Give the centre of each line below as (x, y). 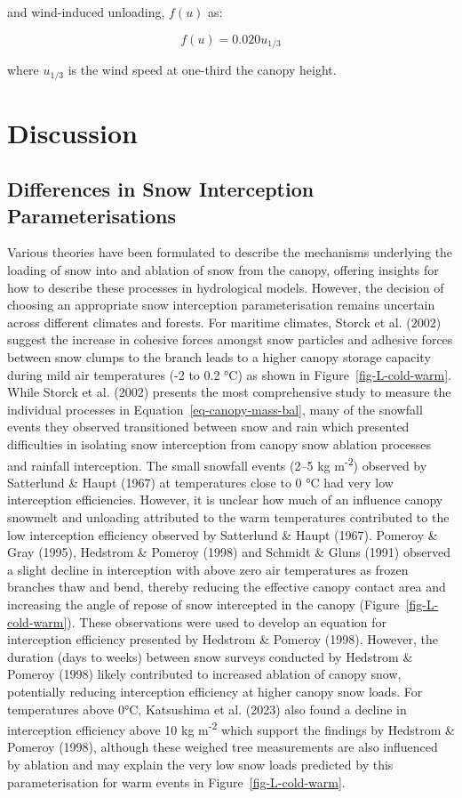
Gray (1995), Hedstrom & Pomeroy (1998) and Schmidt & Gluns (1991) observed (229, 552)
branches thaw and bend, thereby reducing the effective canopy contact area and (227, 587)
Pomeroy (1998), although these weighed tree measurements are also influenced (223, 747)
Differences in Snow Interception (161, 189)
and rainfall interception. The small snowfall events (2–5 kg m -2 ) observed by (217, 463)
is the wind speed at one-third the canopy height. (202, 70)
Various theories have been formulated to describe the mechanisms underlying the (230, 252)
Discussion (72, 132)
